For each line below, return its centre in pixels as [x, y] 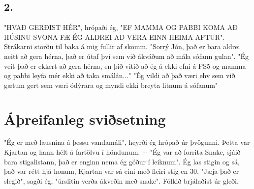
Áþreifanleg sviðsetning [85, 119]
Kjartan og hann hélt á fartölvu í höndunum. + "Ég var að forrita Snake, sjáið [122, 152]
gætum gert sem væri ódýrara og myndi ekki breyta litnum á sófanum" [111, 85]
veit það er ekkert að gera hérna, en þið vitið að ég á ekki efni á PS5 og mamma [125, 66]
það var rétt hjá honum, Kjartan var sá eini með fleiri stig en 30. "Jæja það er [122, 171]
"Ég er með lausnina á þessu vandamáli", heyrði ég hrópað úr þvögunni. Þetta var [127, 142]
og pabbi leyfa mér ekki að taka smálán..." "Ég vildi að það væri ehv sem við [120, 75]
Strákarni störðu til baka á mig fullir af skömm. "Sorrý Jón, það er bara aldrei [122, 46]
